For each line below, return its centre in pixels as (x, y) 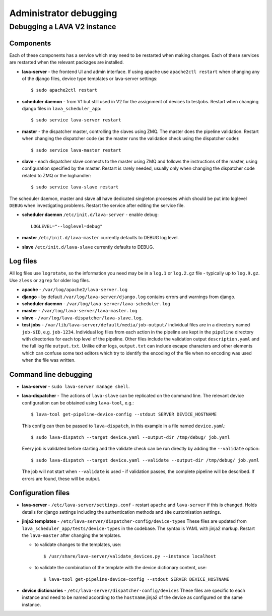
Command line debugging (51, 374)
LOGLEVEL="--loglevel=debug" (67, 226)
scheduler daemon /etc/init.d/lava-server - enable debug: (90, 215)
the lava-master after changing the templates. (72, 535)
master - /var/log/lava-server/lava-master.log (80, 311)
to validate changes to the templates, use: (78, 544)
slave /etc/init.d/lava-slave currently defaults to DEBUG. (88, 247)
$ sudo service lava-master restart (76, 150)
